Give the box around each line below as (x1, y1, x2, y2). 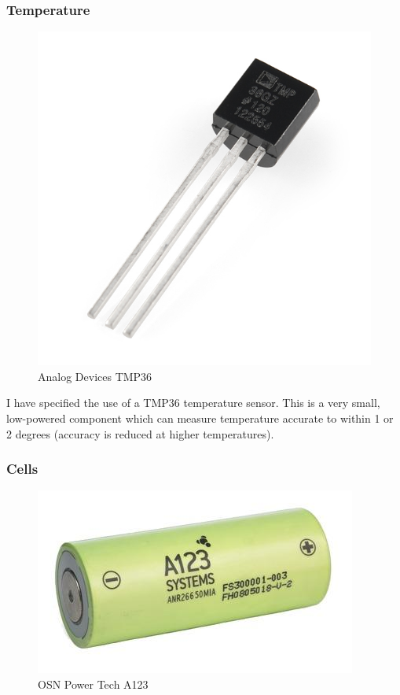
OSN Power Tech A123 (38, 676, 149, 692)
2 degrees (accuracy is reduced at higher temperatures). (6, 425, 274, 442)
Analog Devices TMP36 (38, 368, 152, 384)
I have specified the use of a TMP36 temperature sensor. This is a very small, (6, 394, 380, 411)
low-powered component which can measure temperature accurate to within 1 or (6, 410, 394, 426)
